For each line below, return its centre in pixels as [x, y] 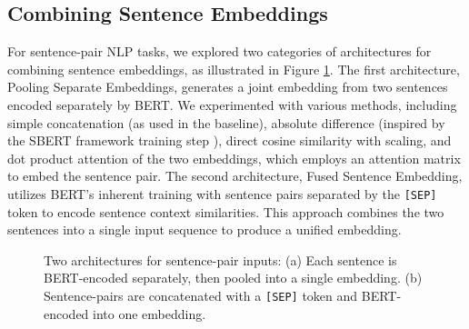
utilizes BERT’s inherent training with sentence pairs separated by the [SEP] [222, 193]
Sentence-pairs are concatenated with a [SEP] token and [201, 295]
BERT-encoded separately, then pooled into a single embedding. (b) [233, 278]
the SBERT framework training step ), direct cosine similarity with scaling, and [230, 140]
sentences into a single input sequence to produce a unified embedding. [205, 229]
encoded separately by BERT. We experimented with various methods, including [232, 104]
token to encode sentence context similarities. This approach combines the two [226, 211]
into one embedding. [150, 313]
